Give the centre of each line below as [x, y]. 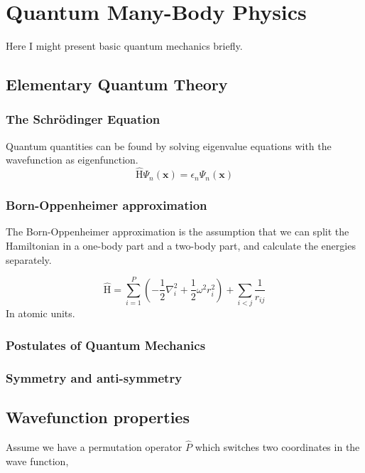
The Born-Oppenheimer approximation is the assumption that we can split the [178, 232]
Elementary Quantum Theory [117, 84]
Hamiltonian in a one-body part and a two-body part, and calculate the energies [181, 245]
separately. [29, 259]
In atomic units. [40, 313]
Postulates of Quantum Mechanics [106, 345]
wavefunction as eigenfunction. [72, 160]
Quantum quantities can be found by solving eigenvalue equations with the [169, 145]
